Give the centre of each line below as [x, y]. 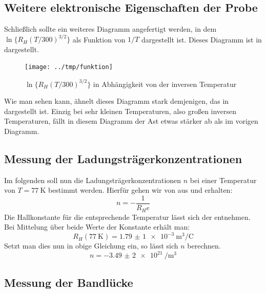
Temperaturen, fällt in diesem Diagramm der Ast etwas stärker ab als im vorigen [131, 121]
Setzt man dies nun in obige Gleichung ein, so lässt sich [91, 246]
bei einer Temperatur [223, 180]
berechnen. [204, 246]
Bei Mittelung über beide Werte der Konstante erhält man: [97, 227]
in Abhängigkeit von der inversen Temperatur [165, 84]
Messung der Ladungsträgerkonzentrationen [123, 159]
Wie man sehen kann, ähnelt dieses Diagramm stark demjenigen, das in [117, 101]
